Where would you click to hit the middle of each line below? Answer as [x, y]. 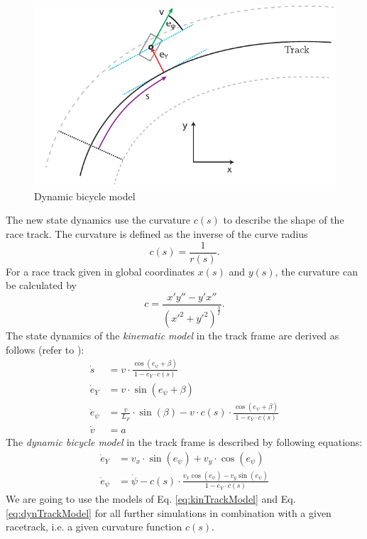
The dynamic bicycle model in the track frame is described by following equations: [184, 441]
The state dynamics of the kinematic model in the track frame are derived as [172, 336]
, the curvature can [316, 271]
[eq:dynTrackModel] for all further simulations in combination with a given [169, 512]
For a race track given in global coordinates [100, 271]
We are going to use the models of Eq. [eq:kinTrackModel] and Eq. [151, 499]
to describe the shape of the [284, 220]
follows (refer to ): [45, 349]
